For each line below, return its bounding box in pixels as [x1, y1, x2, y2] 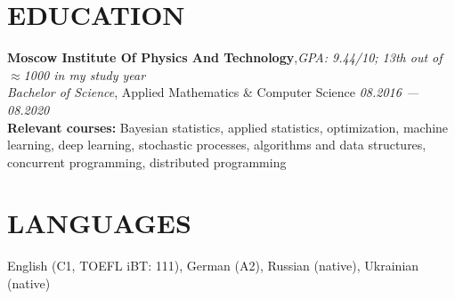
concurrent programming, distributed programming [7, 152, 287, 171]
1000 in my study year [23, 65, 146, 84]
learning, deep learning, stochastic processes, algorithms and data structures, [7, 135, 427, 154]
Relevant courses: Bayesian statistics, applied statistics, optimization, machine [7, 117, 449, 136]
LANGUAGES [7, 205, 191, 241]
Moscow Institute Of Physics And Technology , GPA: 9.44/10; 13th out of [7, 48, 443, 67]
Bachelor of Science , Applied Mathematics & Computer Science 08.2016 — [7, 83, 419, 101]
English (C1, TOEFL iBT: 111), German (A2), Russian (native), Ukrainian [7, 256, 419, 275]
